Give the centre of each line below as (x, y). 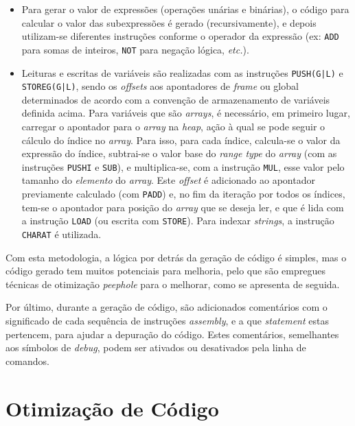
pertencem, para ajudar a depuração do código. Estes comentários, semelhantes (172, 334)
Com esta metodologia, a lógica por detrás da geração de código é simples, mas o (176, 257)
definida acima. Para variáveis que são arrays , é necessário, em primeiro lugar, (186, 113)
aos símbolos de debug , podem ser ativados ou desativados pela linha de (156, 347)
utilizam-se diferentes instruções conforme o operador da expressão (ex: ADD (180, 36)
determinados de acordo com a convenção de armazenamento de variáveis (176, 99)
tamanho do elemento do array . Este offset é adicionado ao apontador (168, 180)
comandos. (27, 360)
